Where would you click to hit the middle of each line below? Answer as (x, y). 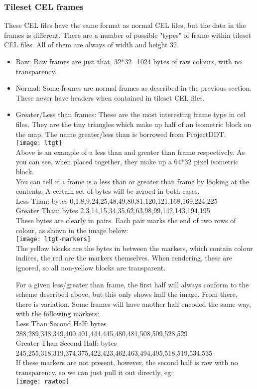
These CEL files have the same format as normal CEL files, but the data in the (125, 25)
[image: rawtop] (43, 381)
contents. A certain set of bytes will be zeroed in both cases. (108, 191)
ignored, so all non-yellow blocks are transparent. (91, 267)
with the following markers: (58, 314)
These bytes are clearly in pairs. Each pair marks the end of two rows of (126, 220)
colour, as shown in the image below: (72, 230)
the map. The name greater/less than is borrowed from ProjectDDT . (121, 134)
